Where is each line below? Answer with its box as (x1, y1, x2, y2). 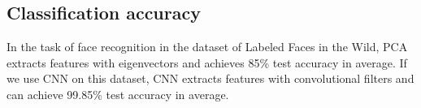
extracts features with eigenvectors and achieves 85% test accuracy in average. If (7, 54, 407, 71)
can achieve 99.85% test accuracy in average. (7, 85, 229, 102)
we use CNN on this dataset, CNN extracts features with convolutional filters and (7, 70, 414, 87)
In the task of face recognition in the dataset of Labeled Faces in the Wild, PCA (7, 38, 408, 55)
